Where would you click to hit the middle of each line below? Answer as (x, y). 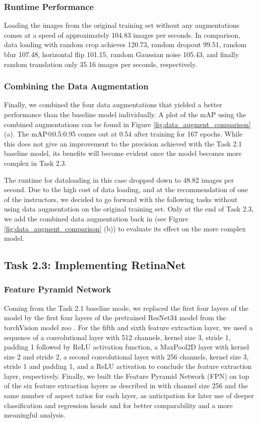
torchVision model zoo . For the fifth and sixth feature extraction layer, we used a (129, 327)
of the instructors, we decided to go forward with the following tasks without (121, 199)
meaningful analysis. (35, 415)
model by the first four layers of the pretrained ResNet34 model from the (115, 317)
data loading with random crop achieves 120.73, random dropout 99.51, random (125, 44)
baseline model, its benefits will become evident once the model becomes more (123, 153)
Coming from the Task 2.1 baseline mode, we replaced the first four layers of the (126, 308)
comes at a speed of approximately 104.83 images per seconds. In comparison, (122, 35)
